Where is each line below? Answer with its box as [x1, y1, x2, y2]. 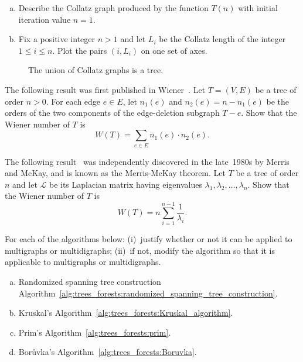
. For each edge [46, 95, 101, 107]
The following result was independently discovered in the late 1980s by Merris [5, 155, 290, 167]
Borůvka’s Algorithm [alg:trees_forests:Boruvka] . [18, 346, 197, 358]
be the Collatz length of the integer [159, 33, 286, 45]
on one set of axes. [141, 44, 207, 56]
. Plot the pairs [52, 44, 107, 56]
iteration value [18, 13, 71, 25]
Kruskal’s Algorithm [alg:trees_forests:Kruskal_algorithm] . [18, 306, 233, 319]
